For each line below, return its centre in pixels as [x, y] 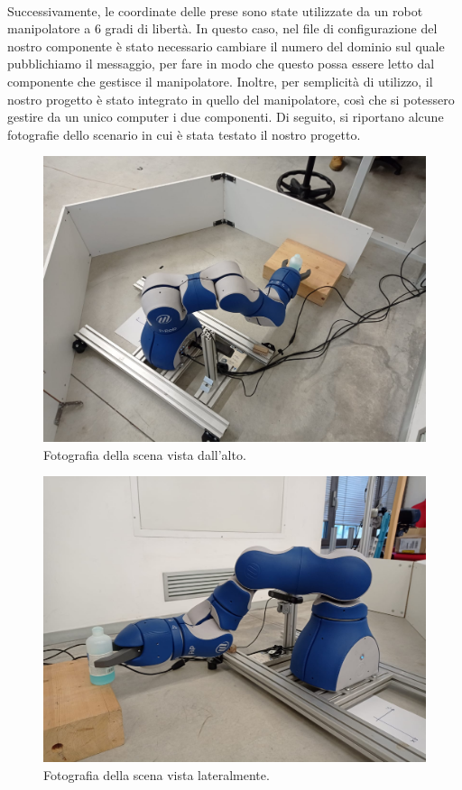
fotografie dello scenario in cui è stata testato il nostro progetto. [184, 134]
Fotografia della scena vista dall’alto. [145, 454]
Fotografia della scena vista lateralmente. [157, 774]
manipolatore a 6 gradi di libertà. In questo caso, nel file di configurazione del [222, 28]
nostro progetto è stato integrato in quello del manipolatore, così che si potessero [231, 99]
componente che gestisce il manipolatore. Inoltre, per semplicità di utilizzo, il [220, 81]
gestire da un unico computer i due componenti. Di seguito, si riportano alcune [226, 117]
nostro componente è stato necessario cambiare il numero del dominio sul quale [226, 46]
